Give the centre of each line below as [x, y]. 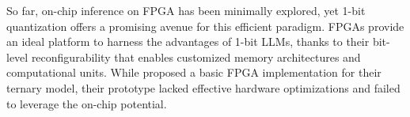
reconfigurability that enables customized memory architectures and [196, 57]
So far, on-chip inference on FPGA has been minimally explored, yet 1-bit [186, 10]
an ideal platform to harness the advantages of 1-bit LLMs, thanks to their [188, 42]
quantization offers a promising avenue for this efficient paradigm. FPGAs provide [205, 26]
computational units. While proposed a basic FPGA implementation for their [194, 72]
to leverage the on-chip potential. [87, 103]
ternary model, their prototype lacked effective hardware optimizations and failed [203, 87]
